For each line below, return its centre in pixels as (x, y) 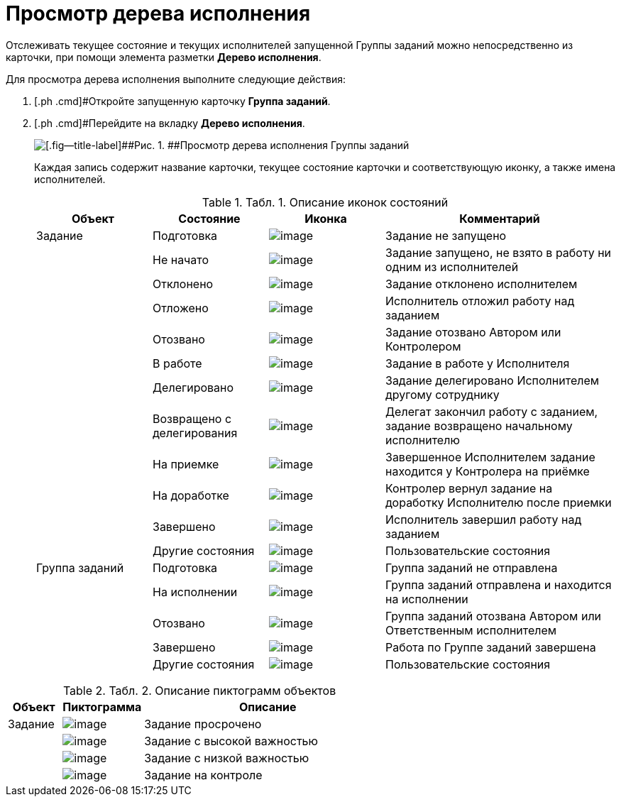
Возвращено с (192, 418)
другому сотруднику (443, 394)
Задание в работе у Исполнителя (478, 363)
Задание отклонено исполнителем (482, 284)
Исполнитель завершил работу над (484, 519)
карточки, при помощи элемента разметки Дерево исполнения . (164, 57)
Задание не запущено (446, 235)
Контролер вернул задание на (469, 488)
